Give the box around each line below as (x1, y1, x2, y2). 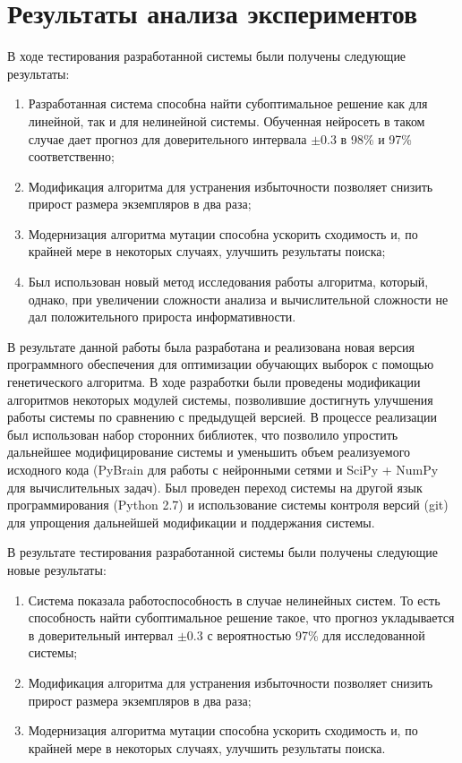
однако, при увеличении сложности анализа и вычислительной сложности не (28, 289, 449, 308)
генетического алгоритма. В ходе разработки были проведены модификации (7, 373, 421, 391)
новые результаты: (7, 560, 107, 579)
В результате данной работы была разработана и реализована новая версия (7, 337, 415, 356)
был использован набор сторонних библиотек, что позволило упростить (7, 424, 398, 443)
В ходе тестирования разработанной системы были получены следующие (7, 47, 406, 65)
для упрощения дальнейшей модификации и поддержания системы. (7, 512, 375, 531)
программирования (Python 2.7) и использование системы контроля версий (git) (7, 495, 449, 514)
